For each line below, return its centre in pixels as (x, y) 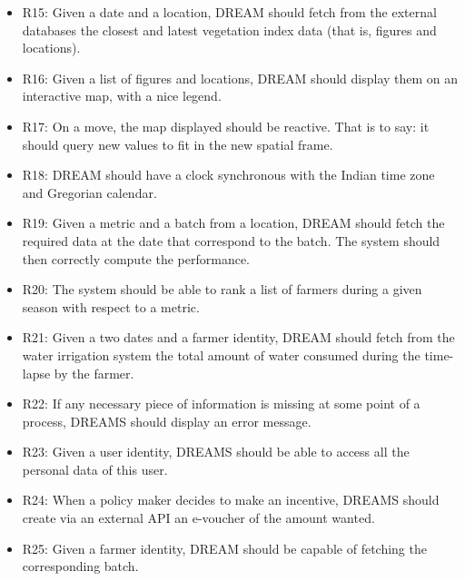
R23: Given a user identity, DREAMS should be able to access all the (216, 452)
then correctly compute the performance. (136, 258)
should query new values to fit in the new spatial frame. (178, 144)
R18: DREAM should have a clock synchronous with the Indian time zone (228, 175)
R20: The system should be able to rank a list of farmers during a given (222, 289)
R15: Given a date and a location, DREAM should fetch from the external (229, 12)
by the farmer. (94, 373)
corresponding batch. (80, 566)
